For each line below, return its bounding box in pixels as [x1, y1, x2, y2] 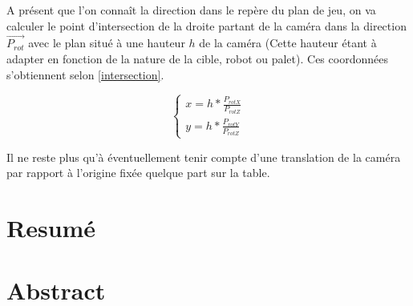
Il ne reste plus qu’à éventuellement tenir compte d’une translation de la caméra [6, 148, 401, 165]
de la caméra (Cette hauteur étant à [199, 34, 377, 51]
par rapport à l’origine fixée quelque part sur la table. [6, 164, 270, 181]
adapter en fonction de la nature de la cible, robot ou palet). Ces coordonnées [6, 50, 388, 66]
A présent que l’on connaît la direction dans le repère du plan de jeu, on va [6, 2, 376, 18]
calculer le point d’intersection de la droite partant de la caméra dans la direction [6, 17, 407, 34]
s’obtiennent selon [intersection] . [6, 66, 164, 83]
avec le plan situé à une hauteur [28, 34, 185, 51]
